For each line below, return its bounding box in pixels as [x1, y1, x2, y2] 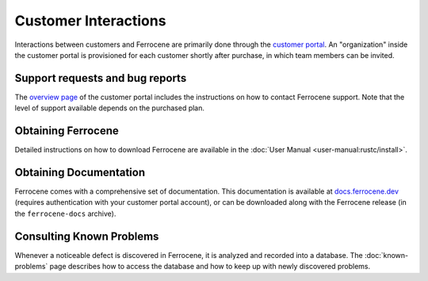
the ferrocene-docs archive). [14, 209, 117, 218]
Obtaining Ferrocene [14, 124, 119, 138]
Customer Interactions [14, 12, 166, 29]
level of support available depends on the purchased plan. [14, 103, 205, 113]
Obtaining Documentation [14, 165, 146, 179]
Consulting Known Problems [14, 229, 159, 243]
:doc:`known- [365, 250, 408, 260]
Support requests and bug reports [14, 71, 187, 85]
